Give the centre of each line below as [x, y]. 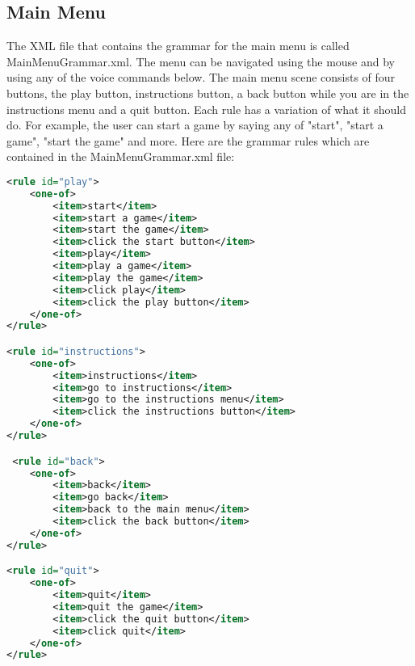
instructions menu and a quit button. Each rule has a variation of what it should [206, 109]
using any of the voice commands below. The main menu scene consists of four [201, 77]
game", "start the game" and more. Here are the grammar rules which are [188, 140]
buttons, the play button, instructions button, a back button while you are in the [208, 93]
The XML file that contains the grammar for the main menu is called [178, 46]
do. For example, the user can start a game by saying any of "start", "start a [195, 125]
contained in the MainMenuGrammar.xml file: [121, 156]
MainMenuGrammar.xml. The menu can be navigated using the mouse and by [201, 61]
